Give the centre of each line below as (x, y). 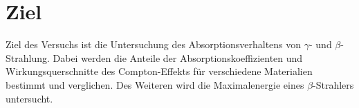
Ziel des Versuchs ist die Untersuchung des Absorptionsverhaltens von (154, 44)
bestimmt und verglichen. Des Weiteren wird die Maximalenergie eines (155, 84)
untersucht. (29, 98)
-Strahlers (333, 84)
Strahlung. (28, 57)
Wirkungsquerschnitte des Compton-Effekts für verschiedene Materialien (159, 71)
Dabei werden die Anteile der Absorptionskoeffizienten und (178, 57)
